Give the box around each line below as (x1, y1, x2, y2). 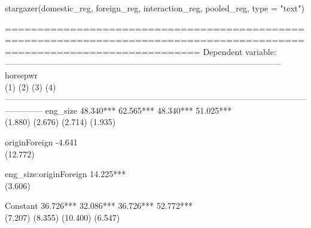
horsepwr (5, 68, 38, 81)
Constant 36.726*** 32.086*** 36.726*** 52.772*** (5, 199, 193, 212)
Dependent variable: (203, 45, 276, 57)
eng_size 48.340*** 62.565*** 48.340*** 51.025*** (45, 104, 232, 116)
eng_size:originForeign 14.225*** (5, 168, 126, 180)
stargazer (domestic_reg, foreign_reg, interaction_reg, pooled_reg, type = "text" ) (5, 2, 304, 14)
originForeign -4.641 (5, 135, 78, 148)
